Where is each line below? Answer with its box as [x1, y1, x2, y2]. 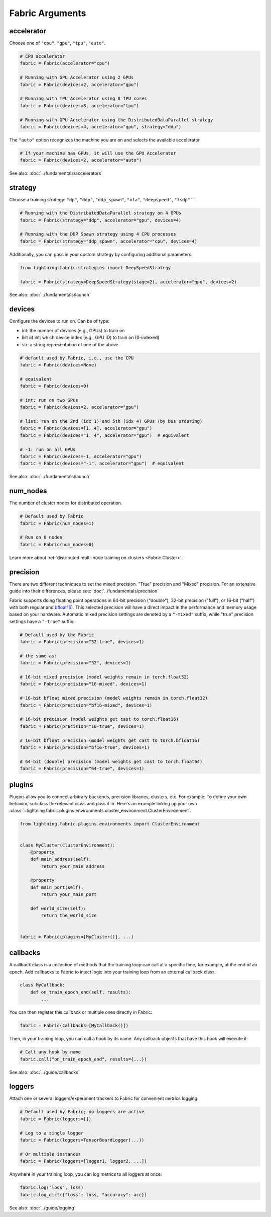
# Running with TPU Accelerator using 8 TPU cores [20, 96, 148, 102]
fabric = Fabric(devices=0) [20, 383, 89, 389]
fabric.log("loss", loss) [20, 1185, 84, 1190]
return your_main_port [41, 891, 97, 897]
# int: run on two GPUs [20, 397, 79, 403]
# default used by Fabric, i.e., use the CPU [20, 355, 134, 361]
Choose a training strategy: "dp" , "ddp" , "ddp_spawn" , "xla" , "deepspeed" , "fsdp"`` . [9, 197, 197, 203]
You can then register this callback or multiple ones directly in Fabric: [9, 1009, 153, 1015]
